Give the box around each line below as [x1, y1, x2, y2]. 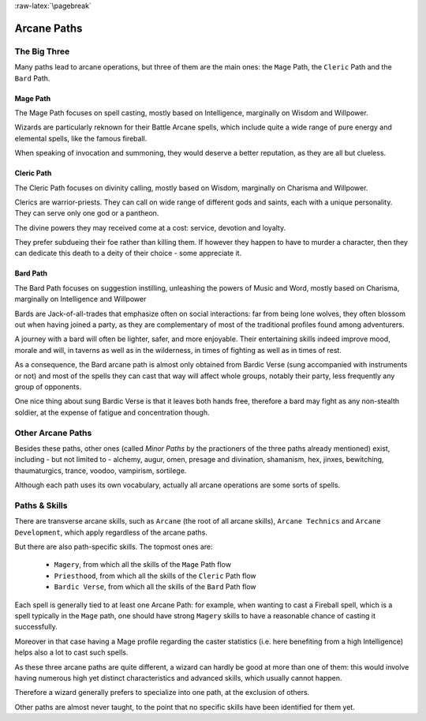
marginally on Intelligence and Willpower [14, 295, 147, 304]
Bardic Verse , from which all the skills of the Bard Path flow [54, 582, 256, 591]
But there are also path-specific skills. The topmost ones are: [14, 542, 213, 551]
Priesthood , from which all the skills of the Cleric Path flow [54, 571, 256, 580]
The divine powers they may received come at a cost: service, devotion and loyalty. [14, 223, 286, 232]
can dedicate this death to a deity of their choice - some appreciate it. [14, 249, 242, 258]
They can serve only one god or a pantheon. [14, 208, 159, 218]
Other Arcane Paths [14, 427, 92, 438]
